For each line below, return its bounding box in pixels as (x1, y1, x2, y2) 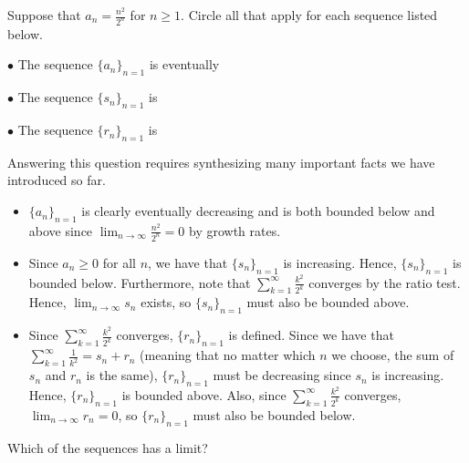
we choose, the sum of (331, 345, 454, 365)
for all (102, 252, 136, 272)
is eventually (149, 55, 220, 74)
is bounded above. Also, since (121, 385, 287, 404)
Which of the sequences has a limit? (7, 437, 208, 457)
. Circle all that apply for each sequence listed (181, 5, 438, 24)
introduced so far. (7, 170, 106, 190)
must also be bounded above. (246, 293, 410, 312)
